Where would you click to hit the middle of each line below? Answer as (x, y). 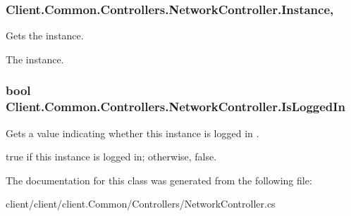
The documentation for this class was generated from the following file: (159, 180)
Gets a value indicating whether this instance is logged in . (133, 133)
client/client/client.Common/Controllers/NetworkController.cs (141, 204)
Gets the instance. (45, 36)
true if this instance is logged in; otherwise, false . (111, 157)
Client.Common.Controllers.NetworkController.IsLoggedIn (175, 107)
